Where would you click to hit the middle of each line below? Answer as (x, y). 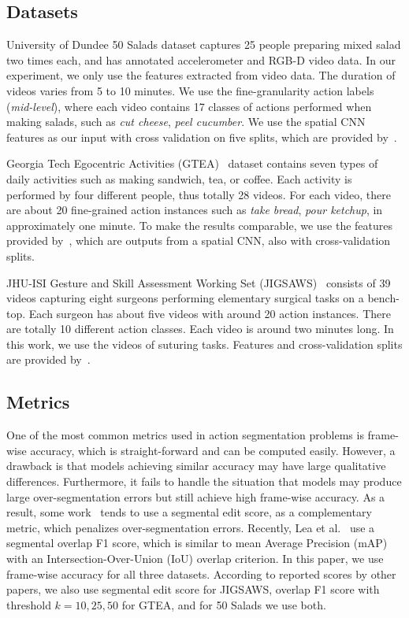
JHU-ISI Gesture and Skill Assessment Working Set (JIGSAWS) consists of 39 (199, 282)
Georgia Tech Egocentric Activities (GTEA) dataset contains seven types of (192, 163)
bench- (383, 298)
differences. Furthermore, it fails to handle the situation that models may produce (204, 481)
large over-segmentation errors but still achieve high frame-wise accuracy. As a (196, 496)
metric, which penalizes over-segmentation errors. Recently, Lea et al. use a (191, 527)
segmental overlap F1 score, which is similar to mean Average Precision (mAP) (197, 543)
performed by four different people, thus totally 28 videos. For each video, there (199, 194)
